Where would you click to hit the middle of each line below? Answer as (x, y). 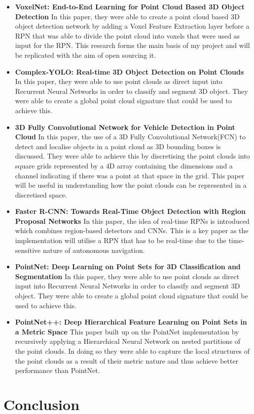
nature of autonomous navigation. (94, 250)
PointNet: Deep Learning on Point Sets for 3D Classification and (128, 267)
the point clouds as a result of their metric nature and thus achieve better (127, 360)
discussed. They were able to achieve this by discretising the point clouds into (132, 156)
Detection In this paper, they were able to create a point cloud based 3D (127, 16)
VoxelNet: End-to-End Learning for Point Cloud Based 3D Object (130, 6)
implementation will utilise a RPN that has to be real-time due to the (121, 240)
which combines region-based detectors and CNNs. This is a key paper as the (132, 230)
